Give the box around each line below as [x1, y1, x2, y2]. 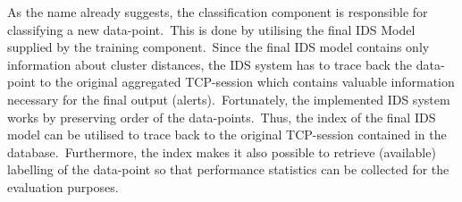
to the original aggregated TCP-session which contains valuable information [39, 72, 455, 91]
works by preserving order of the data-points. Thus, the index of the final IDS [7, 107, 436, 126]
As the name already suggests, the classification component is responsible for [7, 3, 428, 21]
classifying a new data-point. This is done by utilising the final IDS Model [7, 20, 416, 38]
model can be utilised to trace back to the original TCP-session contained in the [7, 125, 447, 144]
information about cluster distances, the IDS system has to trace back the [7, 55, 413, 73]
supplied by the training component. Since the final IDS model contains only [7, 38, 430, 56]
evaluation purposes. [7, 177, 119, 196]
